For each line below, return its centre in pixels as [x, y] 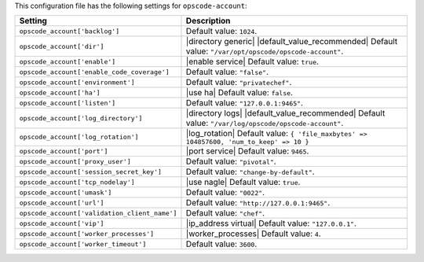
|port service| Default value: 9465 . [247, 151]
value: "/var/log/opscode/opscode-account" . [265, 124]
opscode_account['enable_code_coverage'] [94, 72]
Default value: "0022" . [225, 193]
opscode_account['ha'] [60, 92]
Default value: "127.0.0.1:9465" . [245, 103]
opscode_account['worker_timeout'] [83, 244]
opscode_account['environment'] [77, 82]
